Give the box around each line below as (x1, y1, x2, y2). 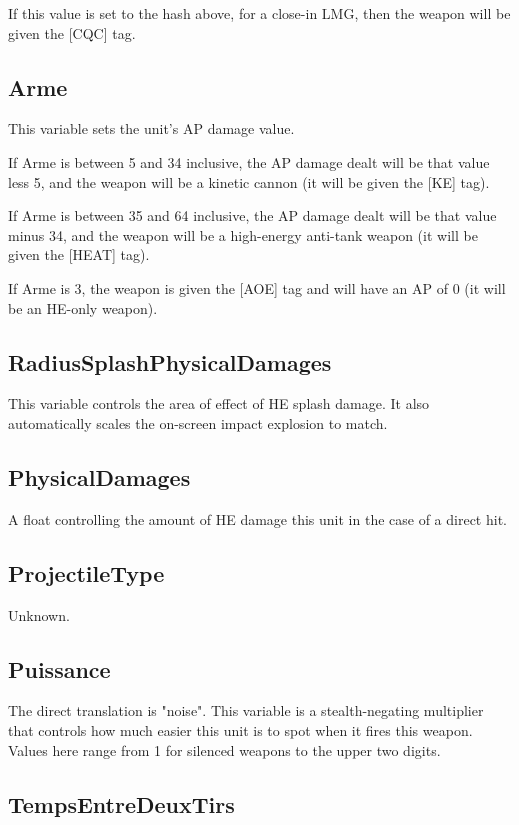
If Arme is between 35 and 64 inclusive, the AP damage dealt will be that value (8, 205, 497, 226)
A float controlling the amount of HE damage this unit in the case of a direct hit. (8, 508, 507, 529)
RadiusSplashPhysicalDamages (8, 346, 332, 377)
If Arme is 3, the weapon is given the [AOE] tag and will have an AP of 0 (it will (8, 277, 506, 298)
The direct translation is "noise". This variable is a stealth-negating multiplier (8, 700, 484, 721)
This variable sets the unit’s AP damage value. (8, 118, 295, 139)
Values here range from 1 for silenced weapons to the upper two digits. (8, 739, 441, 760)
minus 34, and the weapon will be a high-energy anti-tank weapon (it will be (8, 224, 478, 245)
